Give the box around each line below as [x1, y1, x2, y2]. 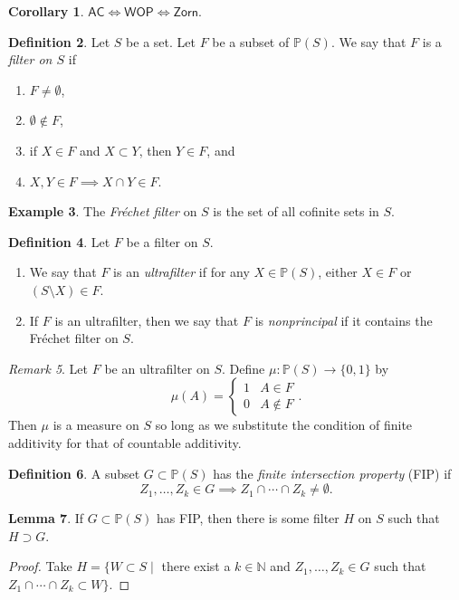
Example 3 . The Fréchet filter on [8, 202, 197, 221]
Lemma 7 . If [8, 509, 84, 528]
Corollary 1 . [8, 2, 84, 20]
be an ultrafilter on [104, 358, 210, 377]
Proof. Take [8, 557, 72, 576]
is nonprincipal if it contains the [254, 310, 433, 329]
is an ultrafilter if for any [113, 262, 250, 281]
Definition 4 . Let [8, 232, 110, 251]
